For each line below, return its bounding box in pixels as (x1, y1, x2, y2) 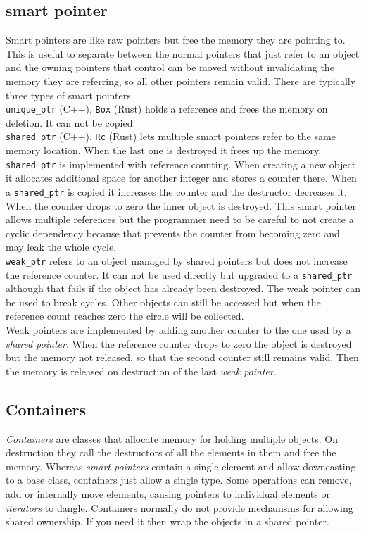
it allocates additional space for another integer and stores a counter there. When (6, 170, 357, 185)
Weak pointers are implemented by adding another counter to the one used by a (6, 322, 351, 337)
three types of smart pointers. (6, 87, 134, 102)
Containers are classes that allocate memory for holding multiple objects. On (6, 431, 338, 446)
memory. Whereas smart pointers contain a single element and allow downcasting (6, 458, 356, 473)
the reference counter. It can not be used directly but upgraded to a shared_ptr (6, 267, 353, 282)
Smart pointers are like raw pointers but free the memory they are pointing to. (6, 32, 346, 47)
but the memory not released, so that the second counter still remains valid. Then (6, 350, 359, 365)
